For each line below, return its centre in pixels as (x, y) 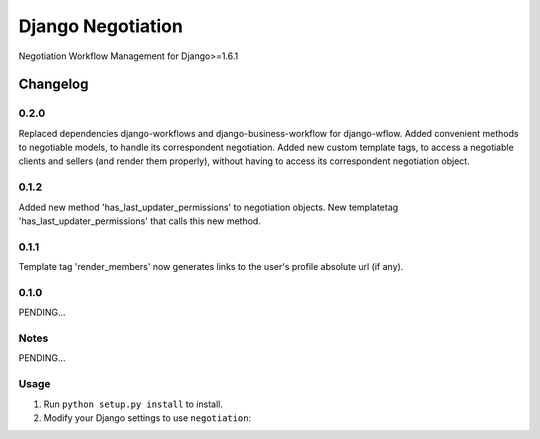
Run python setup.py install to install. (133, 404)
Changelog (53, 84)
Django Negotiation (101, 26)
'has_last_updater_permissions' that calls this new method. (140, 221)
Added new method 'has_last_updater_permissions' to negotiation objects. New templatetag (208, 207)
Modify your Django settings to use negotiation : (147, 417)
